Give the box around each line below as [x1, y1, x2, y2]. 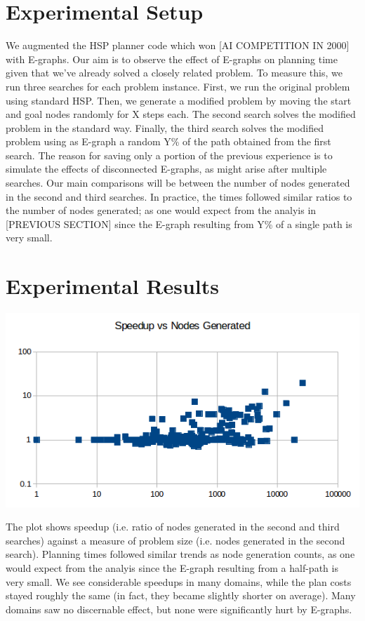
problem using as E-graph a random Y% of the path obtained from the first [6, 134, 331, 149]
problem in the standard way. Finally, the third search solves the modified [6, 120, 324, 135]
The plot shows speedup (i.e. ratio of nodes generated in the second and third [6, 519, 340, 534]
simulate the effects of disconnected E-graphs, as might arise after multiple [6, 161, 327, 176]
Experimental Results [6, 272, 219, 300]
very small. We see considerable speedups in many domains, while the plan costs [6, 574, 352, 589]
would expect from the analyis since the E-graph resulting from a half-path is [6, 560, 338, 575]
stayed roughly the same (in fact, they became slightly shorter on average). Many [6, 588, 356, 603]
